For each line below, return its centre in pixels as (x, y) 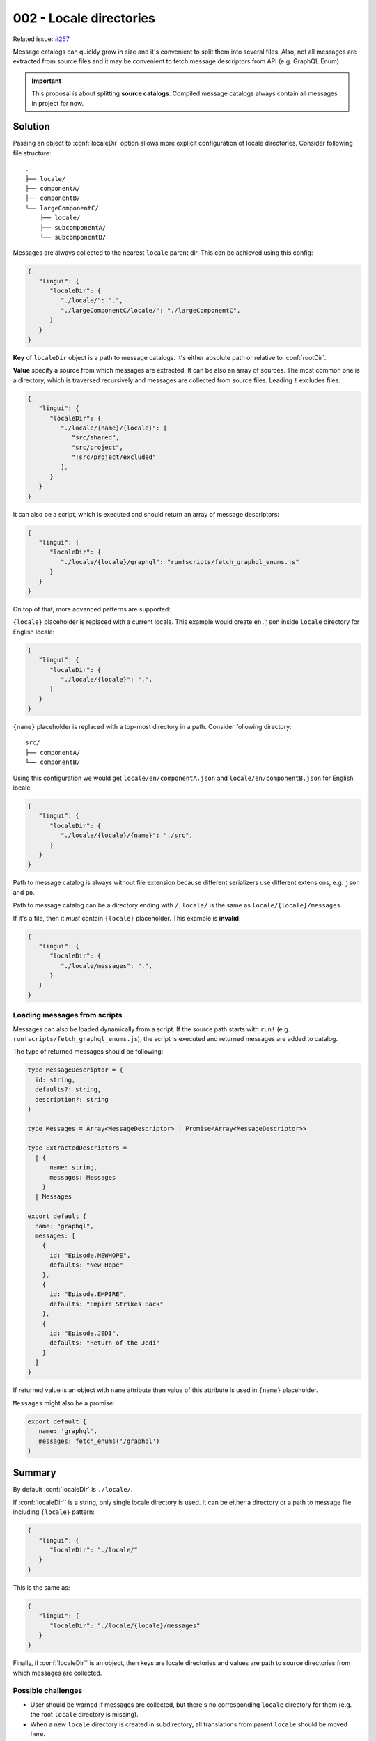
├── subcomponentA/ (73, 227)
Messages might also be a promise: (64, 1403)
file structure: (32, 153)
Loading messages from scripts (68, 1015)
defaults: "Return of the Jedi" (105, 1343)
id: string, (55, 1080)
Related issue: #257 (41, 39)
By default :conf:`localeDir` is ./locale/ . (73, 1490)
